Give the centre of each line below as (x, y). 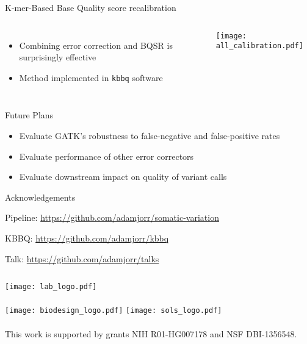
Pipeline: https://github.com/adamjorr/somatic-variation (112, 217)
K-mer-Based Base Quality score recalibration (91, 7)
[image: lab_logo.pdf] (51, 287)
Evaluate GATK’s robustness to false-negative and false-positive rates (150, 136)
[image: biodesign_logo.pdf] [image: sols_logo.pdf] (114, 311)
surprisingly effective (58, 57)
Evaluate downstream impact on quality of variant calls (123, 177)
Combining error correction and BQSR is (96, 45)
